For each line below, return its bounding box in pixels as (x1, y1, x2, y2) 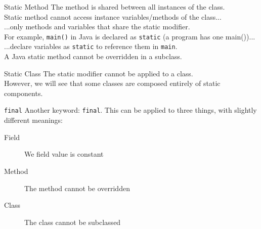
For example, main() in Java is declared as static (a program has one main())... (4, 31, 255, 41)
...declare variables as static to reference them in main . (4, 41, 178, 52)
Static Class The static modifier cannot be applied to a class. (4, 68, 193, 78)
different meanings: (4, 115, 63, 125)
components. (4, 87, 43, 98)
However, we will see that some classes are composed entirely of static (4, 78, 221, 88)
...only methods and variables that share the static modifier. (4, 21, 190, 32)
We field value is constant (24, 149, 104, 159)
